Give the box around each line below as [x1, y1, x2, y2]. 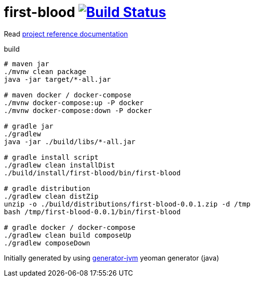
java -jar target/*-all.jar [4, 75, 111, 83]
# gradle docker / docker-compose [4, 223, 136, 231]
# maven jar [4, 59, 49, 68]
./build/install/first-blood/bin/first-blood [4, 169, 181, 177]
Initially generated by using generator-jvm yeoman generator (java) [4, 253, 219, 262]
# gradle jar [4, 122, 54, 130]
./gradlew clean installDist [4, 161, 115, 169]
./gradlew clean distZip [4, 192, 98, 200]
